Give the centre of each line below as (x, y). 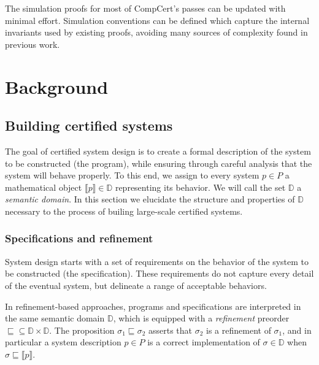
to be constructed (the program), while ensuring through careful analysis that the (159, 163)
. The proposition (82, 330)
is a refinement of (239, 330)
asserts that (170, 330)
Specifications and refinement (79, 238)
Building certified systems (89, 125)
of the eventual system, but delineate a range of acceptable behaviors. (136, 285)
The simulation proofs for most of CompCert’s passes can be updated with (145, 8)
